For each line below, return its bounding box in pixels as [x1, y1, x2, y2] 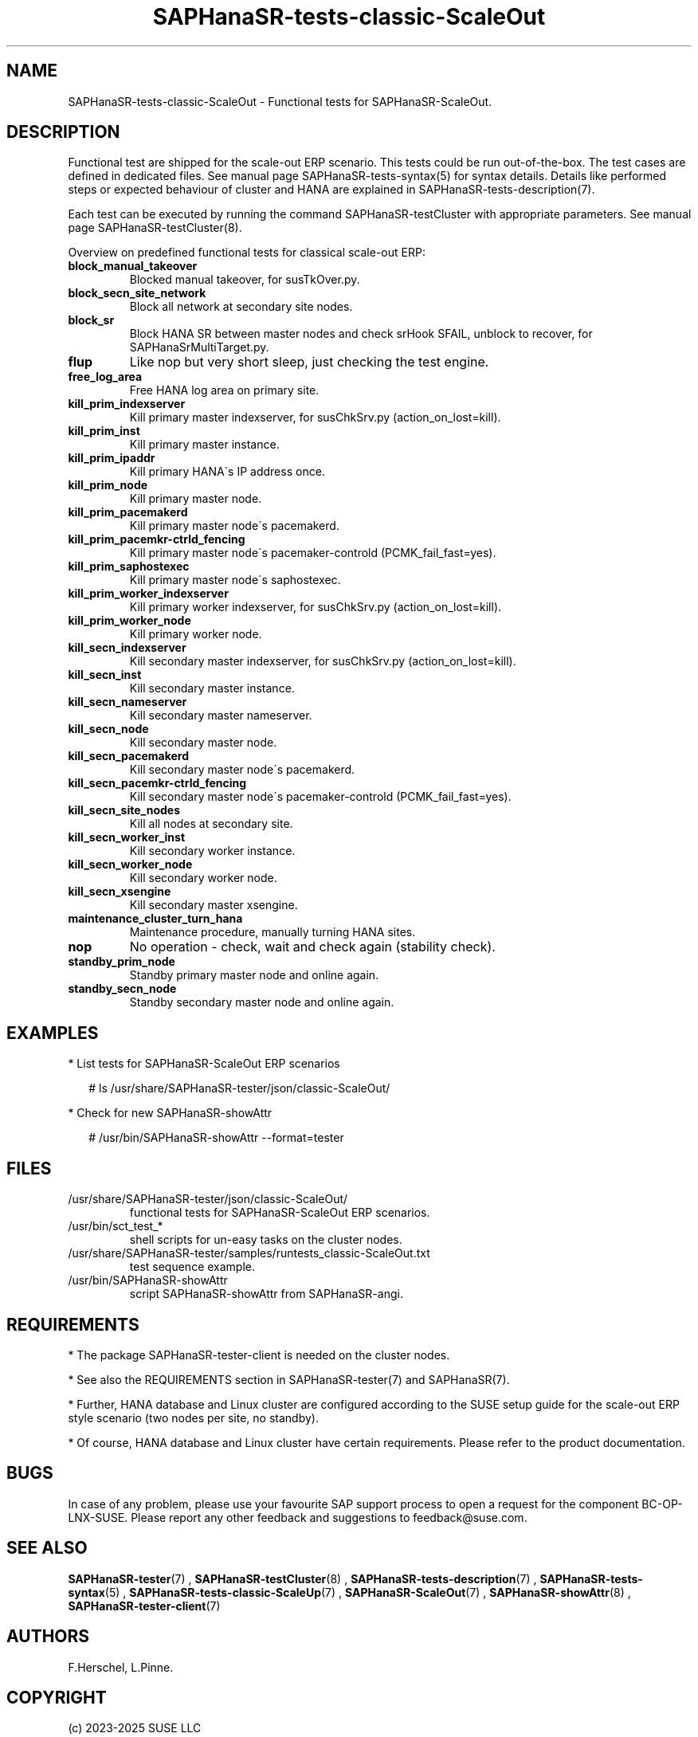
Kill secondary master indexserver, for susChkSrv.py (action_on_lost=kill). [129, 654, 516, 669]
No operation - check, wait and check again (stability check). [129, 939, 496, 955]
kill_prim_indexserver [68, 397, 186, 411]
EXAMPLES [6, 1022, 99, 1043]
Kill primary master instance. [129, 437, 280, 452]
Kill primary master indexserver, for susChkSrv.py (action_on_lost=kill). [129, 410, 501, 425]
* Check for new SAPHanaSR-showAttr [68, 1106, 273, 1120]
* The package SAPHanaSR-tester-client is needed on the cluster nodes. [68, 1347, 450, 1362]
